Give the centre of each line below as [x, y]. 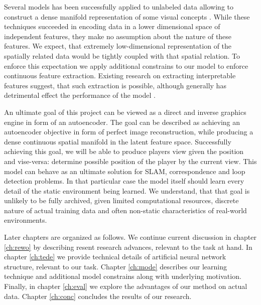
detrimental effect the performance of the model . [80, 95]
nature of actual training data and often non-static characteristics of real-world [125, 210]
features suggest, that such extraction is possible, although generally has [115, 85]
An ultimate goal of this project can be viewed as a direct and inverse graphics [125, 112]
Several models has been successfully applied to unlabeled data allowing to [119, 7]
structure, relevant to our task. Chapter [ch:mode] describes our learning [115, 266]
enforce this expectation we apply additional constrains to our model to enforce [126, 65]
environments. [26, 220]
